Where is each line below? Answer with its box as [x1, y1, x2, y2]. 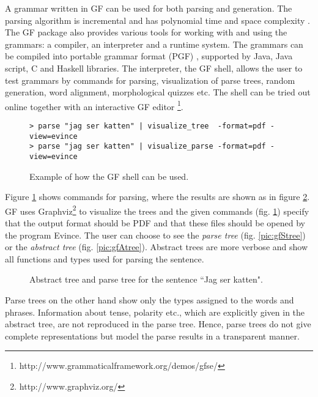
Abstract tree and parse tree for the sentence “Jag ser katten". [29, 273, 263, 286]
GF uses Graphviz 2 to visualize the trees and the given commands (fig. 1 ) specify [5, 202, 309, 217]
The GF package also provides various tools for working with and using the [5, 26, 287, 39]
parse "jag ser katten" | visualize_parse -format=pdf [38, 142, 266, 151]
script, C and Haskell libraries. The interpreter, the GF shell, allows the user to [5, 61, 303, 74]
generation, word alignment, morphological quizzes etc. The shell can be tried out [5, 86, 311, 98]
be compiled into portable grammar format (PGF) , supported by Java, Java [5, 50, 293, 62]
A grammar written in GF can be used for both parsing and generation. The [5, 2, 292, 14]
